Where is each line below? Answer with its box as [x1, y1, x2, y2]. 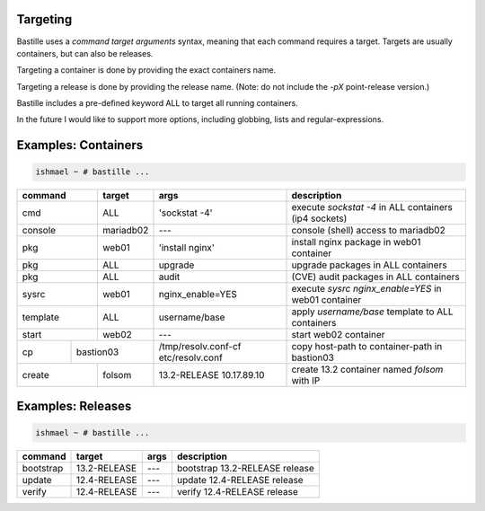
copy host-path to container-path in [291, 340, 443, 353]
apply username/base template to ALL [291, 305, 454, 318]
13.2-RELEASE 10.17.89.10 [158, 369, 265, 382]
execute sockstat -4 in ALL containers [291, 201, 453, 214]
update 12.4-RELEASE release [176, 474, 304, 487]
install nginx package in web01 [291, 236, 421, 249]
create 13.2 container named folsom [291, 364, 444, 376]
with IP [291, 374, 321, 387]
